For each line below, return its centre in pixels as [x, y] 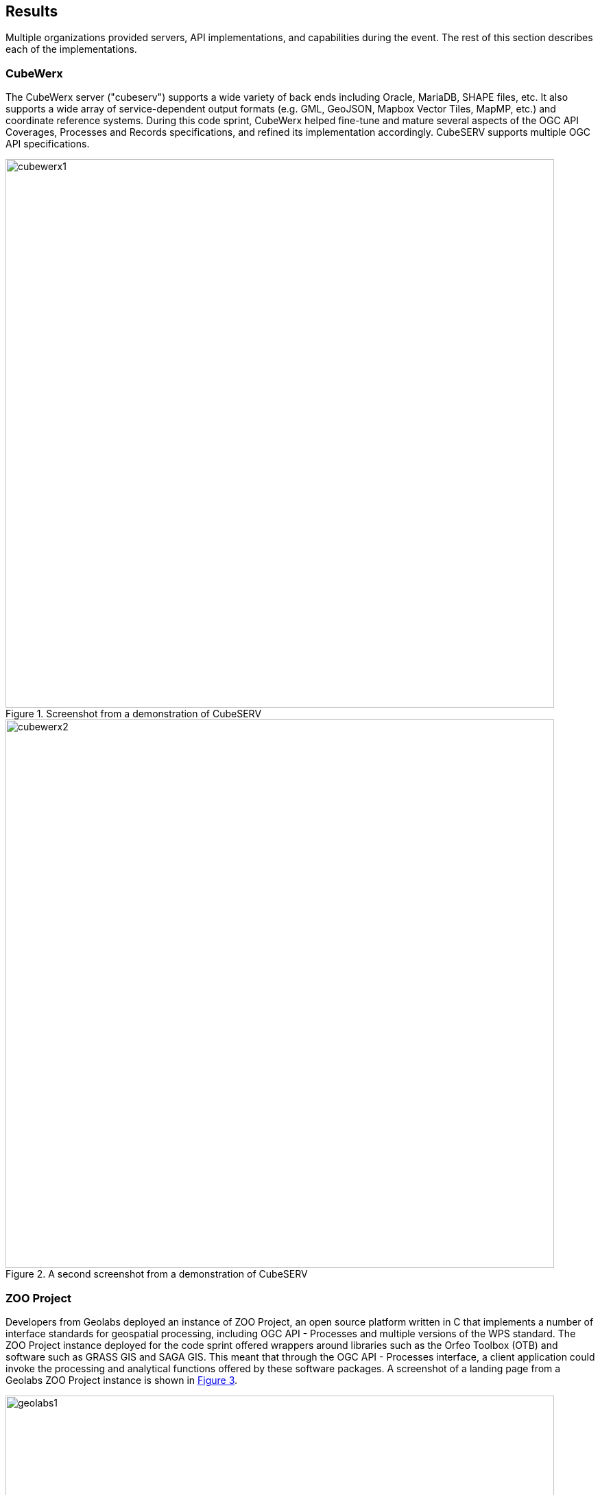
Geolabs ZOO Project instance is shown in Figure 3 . [122, 1380]
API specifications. [48, 144]
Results [32, 11]
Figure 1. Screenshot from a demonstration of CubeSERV [134, 714]
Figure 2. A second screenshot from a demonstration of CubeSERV [157, 1274]
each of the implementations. [71, 49]
